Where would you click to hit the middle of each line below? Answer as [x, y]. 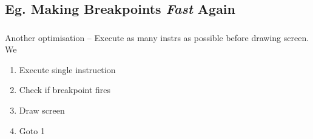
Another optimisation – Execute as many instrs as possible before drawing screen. [157, 37]
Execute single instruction [67, 69]
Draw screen [42, 110]
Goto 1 [32, 130]
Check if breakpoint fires [65, 90]
